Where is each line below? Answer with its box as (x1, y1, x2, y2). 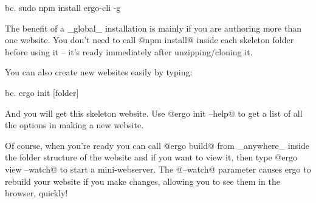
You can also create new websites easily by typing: (5, 66, 193, 78)
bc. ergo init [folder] (5, 86, 79, 98)
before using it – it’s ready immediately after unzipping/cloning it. (5, 45, 253, 58)
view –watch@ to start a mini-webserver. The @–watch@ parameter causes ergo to (5, 162, 311, 175)
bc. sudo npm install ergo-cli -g (5, 1, 121, 13)
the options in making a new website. (5, 119, 144, 131)
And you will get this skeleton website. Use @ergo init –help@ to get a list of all (5, 106, 303, 119)
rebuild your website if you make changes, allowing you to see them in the (5, 174, 280, 187)
